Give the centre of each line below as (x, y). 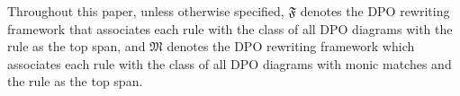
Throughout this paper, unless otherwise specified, (146, 11)
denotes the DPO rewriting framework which (291, 46)
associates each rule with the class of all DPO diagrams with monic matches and (230, 63)
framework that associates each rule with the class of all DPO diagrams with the (230, 28)
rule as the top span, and (77, 46)
